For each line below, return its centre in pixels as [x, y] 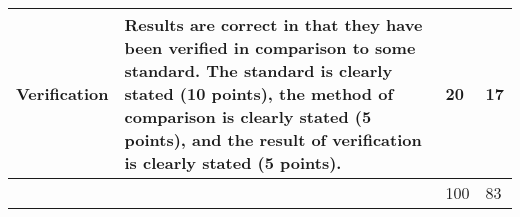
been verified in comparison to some [270, 47]
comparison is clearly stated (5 [248, 116]
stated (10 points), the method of [258, 93]
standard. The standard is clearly [258, 70]
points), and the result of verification [273, 139]
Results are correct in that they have [273, 24]
